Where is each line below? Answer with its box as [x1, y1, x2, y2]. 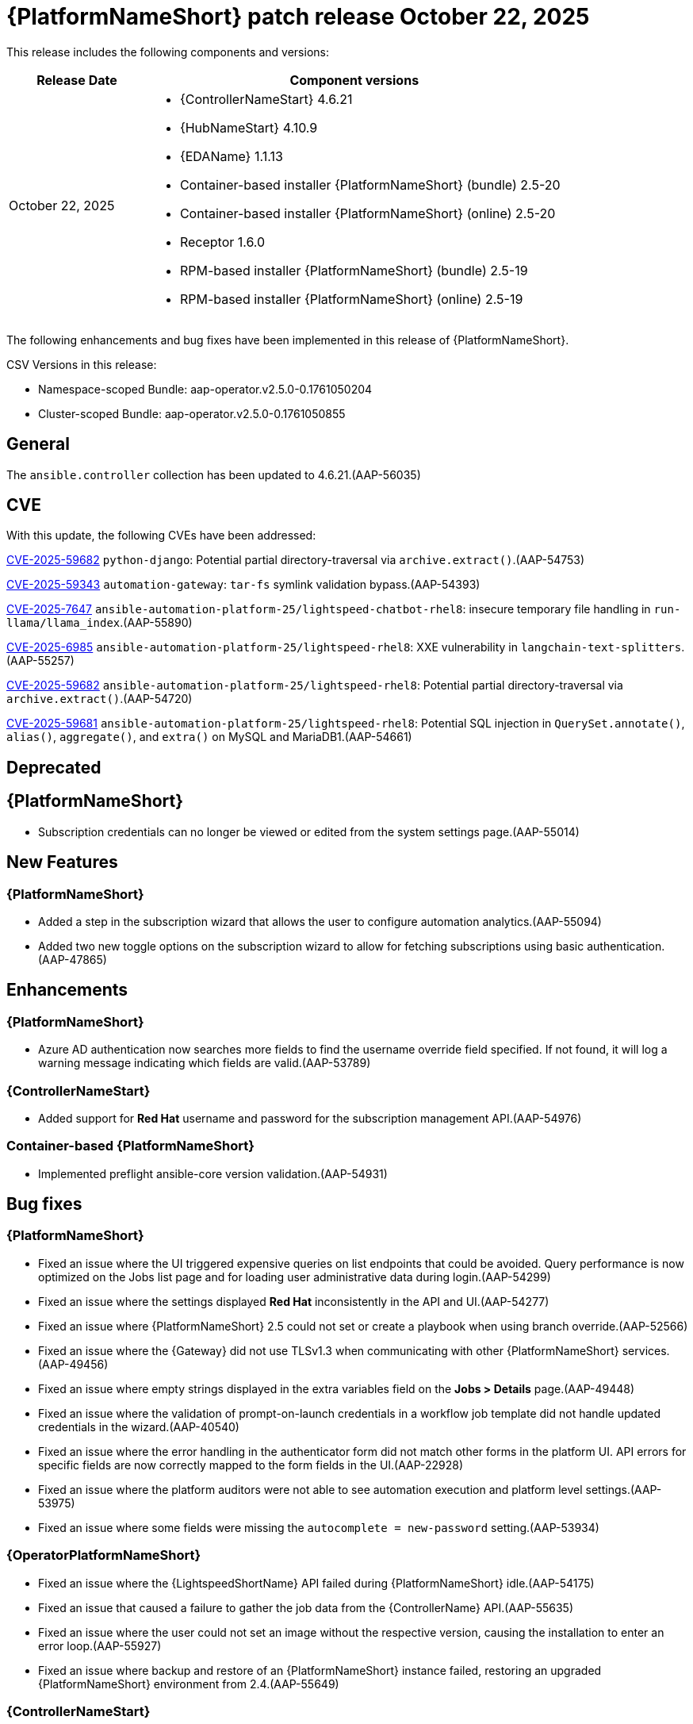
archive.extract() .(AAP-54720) [6, 692, 193, 706]
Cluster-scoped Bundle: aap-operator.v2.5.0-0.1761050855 [38, 406, 346, 420]
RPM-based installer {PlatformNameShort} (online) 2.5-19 [179, 290, 523, 307]
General [6, 434, 71, 455]
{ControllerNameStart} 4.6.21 [179, 90, 353, 107]
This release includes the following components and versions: [6, 44, 329, 59]
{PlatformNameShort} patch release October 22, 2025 [6, 3, 590, 30]
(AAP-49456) [38, 1357, 109, 1371]
